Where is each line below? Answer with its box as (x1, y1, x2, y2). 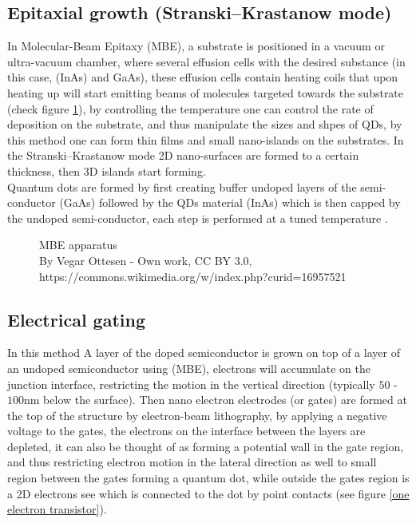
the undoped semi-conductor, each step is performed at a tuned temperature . (7, 209, 388, 226)
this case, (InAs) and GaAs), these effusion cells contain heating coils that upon (7, 69, 398, 85)
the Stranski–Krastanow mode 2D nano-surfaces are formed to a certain (7, 147, 359, 164)
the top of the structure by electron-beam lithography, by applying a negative (7, 406, 387, 423)
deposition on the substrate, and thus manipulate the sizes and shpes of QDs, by (7, 116, 402, 133)
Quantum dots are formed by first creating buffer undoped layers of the (7, 178, 357, 195)
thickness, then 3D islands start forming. (7, 162, 206, 179)
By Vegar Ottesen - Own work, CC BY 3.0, (39, 252, 252, 268)
